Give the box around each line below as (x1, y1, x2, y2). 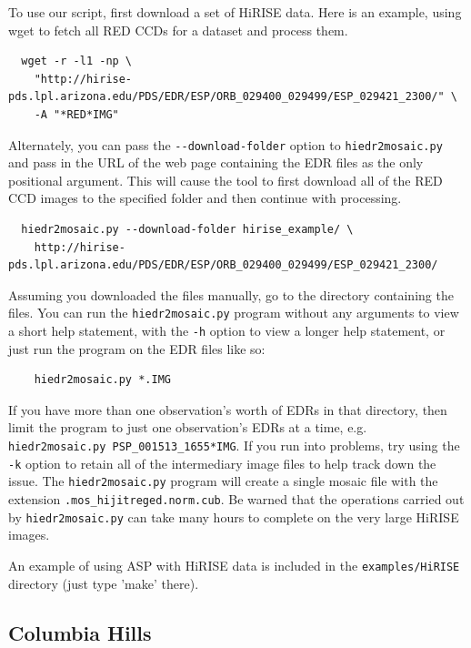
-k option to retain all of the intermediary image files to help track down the (8, 453, 436, 472)
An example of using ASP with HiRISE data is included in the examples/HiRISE (8, 555, 460, 574)
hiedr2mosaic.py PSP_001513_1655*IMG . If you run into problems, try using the (8, 436, 460, 455)
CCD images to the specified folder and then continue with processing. (8, 188, 402, 208)
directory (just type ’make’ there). (8, 573, 199, 592)
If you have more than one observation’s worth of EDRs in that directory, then (8, 400, 447, 419)
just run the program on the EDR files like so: (8, 339, 266, 358)
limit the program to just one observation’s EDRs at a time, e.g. (8, 418, 367, 437)
